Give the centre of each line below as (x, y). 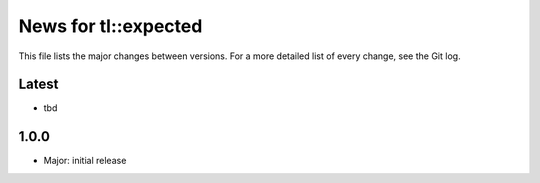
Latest (38, 84)
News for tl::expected (110, 26)
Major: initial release (85, 161)
